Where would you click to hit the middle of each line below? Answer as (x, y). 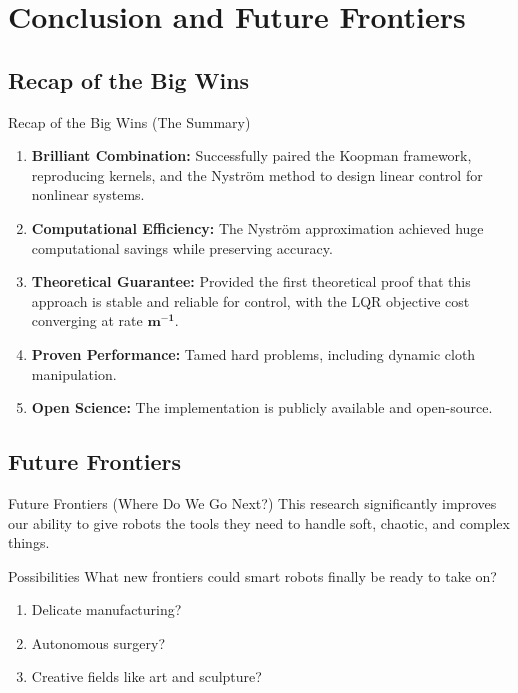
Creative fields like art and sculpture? (146, 676)
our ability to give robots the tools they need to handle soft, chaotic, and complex (259, 522)
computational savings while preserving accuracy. (182, 247)
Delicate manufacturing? (106, 609)
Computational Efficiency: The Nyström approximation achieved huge (257, 227)
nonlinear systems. (88, 194)
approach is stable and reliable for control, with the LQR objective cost (250, 300)
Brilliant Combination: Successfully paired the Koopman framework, (251, 155)
